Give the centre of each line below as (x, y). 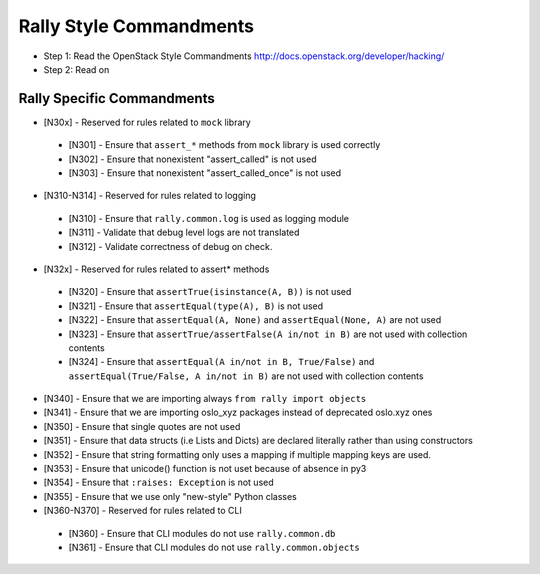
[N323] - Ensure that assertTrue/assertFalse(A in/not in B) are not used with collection (268, 334)
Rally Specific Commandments (116, 98)
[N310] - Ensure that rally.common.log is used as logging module (209, 218)
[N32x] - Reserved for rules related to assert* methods (156, 269)
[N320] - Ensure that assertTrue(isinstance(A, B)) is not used (210, 292)
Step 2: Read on (76, 69)
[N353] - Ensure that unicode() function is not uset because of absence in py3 (205, 469)
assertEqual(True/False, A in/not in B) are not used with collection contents (246, 376)
